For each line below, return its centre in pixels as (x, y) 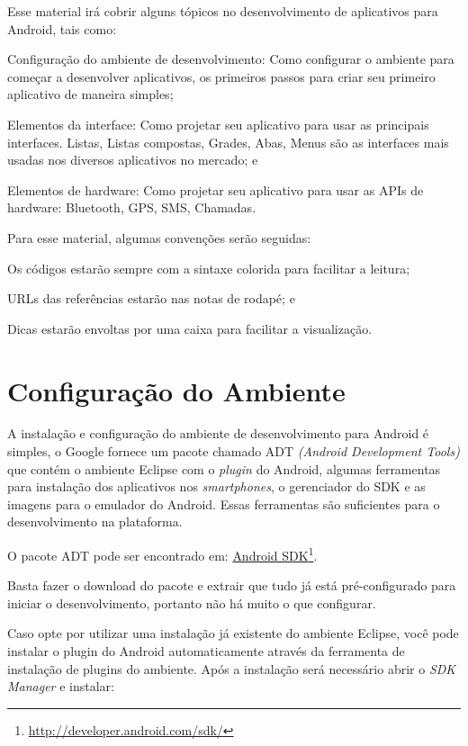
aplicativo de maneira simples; (90, 94)
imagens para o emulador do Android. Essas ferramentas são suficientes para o (224, 503)
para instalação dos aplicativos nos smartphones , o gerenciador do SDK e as (216, 486)
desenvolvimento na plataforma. (95, 521)
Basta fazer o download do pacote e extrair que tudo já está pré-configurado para (232, 585)
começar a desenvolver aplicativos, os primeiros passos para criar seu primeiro (221, 76)
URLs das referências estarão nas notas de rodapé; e (151, 298)
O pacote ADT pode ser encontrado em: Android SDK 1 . (162, 554)
